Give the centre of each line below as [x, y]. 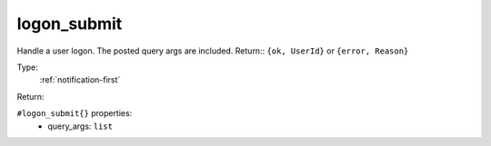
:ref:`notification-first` [80, 80]
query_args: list [80, 126]
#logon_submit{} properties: [75, 113]
